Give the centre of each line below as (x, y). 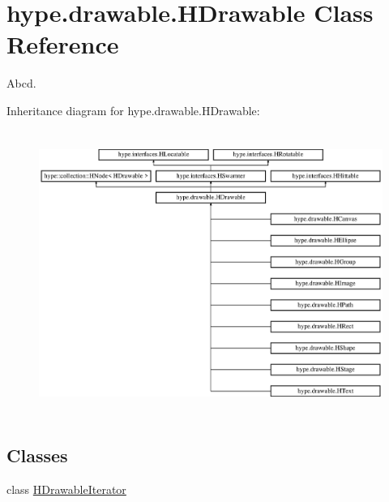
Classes (37, 455)
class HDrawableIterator (66, 489)
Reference (63, 44)
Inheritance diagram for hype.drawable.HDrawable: (133, 110)
